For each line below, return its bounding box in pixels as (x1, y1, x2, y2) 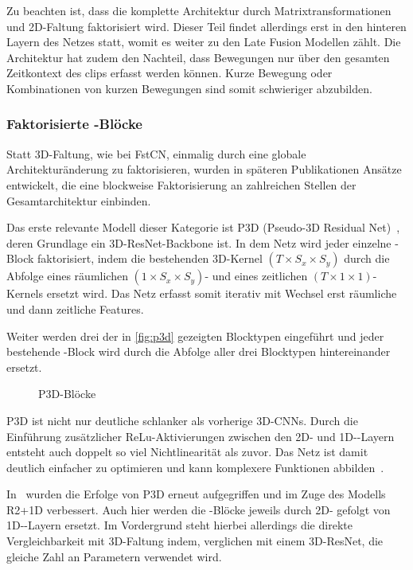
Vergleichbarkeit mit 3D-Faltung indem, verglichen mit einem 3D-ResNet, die (6, 533, 384, 549)
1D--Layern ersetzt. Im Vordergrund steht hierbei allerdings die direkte (6, 517, 353, 533)
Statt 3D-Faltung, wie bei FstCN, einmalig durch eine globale (6, 145, 306, 162)
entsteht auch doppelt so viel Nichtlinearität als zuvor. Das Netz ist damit (6, 443, 368, 460)
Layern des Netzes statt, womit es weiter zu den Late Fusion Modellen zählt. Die (6, 33, 401, 50)
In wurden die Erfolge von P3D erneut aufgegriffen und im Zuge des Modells (6, 486, 386, 502)
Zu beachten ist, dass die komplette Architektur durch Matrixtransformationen (6, 2, 392, 18)
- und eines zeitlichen (205, 267, 308, 284)
